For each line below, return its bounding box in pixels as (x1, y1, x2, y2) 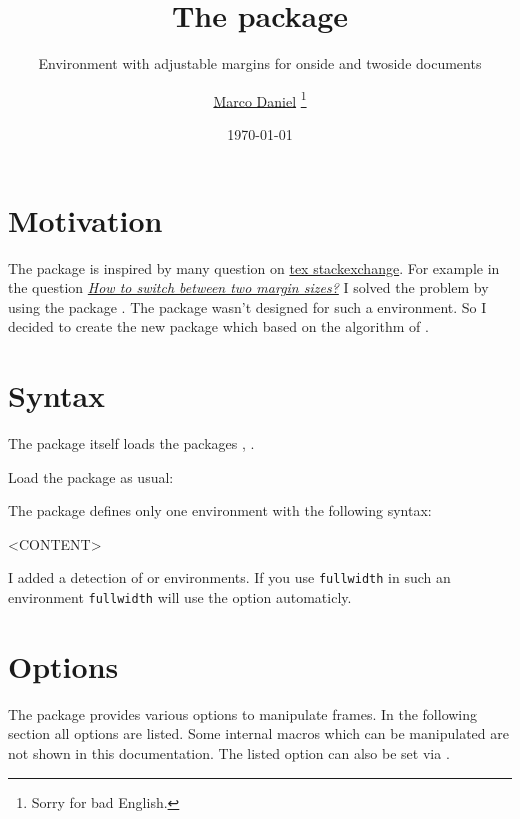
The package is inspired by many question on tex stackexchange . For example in (8, 257, 500, 278)
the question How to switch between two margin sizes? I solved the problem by (8, 277, 489, 298)
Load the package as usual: (8, 466, 174, 487)
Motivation (8, 199, 163, 240)
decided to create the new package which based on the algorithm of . (8, 316, 429, 337)
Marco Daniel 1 (213, 87, 307, 111)
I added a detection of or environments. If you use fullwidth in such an (8, 567, 451, 588)
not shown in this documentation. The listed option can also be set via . (8, 743, 450, 763)
